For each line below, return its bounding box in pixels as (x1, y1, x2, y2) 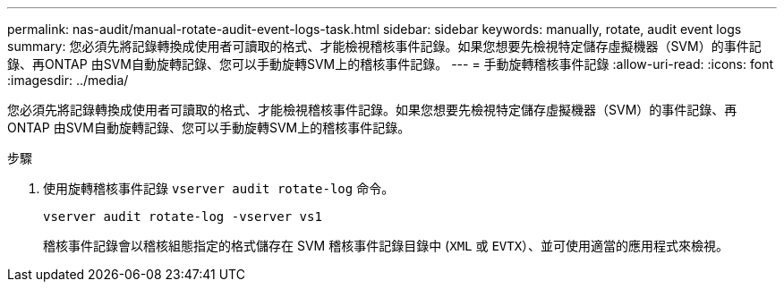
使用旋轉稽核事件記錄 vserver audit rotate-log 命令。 (43, 181, 395, 196)
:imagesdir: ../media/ (7, 72, 129, 88)
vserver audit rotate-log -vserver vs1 (43, 209, 322, 224)
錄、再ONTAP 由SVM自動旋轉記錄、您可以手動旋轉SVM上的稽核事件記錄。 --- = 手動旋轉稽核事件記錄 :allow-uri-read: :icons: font (7, 56, 773, 72)
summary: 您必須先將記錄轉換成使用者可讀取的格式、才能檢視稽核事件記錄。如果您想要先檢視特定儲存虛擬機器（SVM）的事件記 (7, 38, 762, 54)
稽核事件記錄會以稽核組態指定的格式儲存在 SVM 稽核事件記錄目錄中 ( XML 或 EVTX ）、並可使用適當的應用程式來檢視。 (43, 238, 729, 253)
